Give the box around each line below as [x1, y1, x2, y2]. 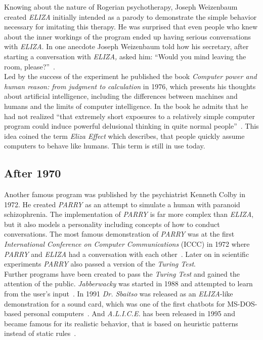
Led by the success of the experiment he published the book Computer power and [4, 71, 257, 82]
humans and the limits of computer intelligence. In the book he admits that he [4, 100, 248, 111]
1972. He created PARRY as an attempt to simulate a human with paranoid [4, 199, 240, 209]
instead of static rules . [4, 328, 76, 338]
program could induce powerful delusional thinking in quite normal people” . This [4, 121, 259, 131]
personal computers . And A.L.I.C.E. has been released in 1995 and [23, 308, 235, 319]
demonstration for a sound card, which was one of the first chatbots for [4, 298, 225, 309]
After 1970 [4, 165, 61, 181]
